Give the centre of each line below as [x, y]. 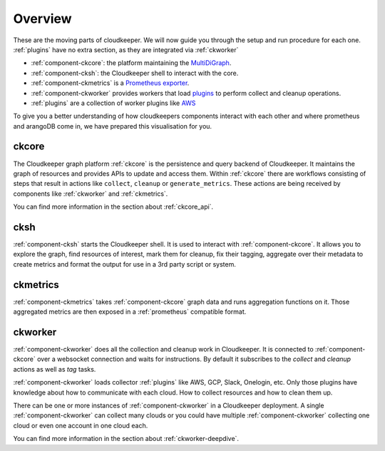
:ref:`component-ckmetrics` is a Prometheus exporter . [110, 83]
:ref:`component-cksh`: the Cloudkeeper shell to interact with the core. [135, 73]
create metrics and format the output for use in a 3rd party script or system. [125, 264]
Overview [42, 19]
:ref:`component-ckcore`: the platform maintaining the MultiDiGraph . [131, 63]
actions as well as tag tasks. [55, 369]
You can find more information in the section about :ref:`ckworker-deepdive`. [126, 439]
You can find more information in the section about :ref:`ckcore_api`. [113, 207]
